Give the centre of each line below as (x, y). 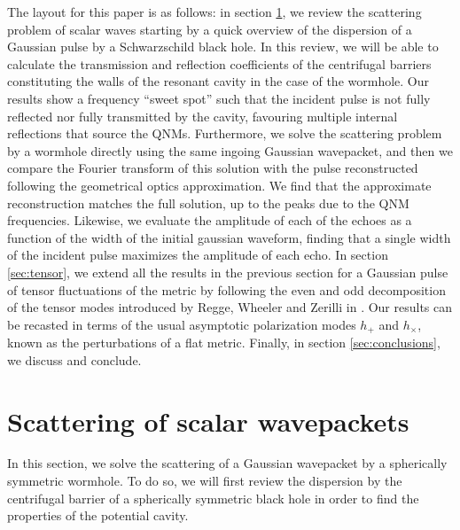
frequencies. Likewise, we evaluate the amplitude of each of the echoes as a (210, 220)
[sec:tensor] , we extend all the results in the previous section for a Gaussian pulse (228, 272)
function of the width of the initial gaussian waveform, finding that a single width (229, 237)
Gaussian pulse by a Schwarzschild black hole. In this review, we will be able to (223, 47)
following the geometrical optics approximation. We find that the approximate (219, 185)
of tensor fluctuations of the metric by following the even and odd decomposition (226, 289)
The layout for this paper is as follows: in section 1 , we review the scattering (214, 12)
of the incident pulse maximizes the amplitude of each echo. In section (198, 255)
